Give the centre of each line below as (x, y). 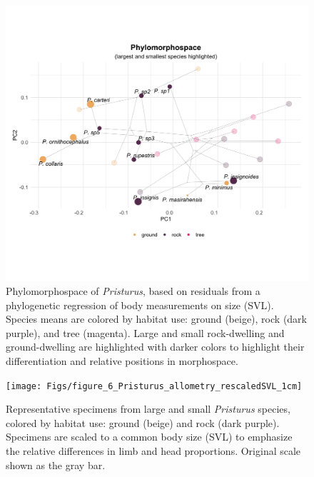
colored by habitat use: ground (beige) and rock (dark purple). (143, 422)
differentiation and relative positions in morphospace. (122, 361)
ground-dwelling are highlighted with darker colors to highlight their (155, 347)
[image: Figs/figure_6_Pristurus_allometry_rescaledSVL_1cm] (154, 386)
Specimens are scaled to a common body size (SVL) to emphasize (149, 437)
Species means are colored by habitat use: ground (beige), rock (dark (156, 319)
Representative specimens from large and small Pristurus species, (148, 409)
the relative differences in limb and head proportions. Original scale (153, 451)
